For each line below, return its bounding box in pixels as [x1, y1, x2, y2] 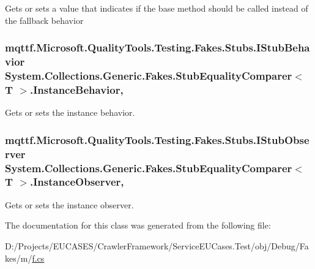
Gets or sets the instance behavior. [5, 106, 135, 119]
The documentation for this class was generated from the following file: [5, 219, 271, 232]
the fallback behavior [5, 13, 84, 26]
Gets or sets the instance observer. [5, 198, 134, 211]
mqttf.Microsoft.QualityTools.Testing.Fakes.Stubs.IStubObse [5, 132, 309, 147]
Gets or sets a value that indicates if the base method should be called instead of [5, 2, 308, 14]
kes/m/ [5, 251, 32, 264]
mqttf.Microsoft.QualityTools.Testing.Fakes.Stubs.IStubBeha [5, 40, 310, 55]
